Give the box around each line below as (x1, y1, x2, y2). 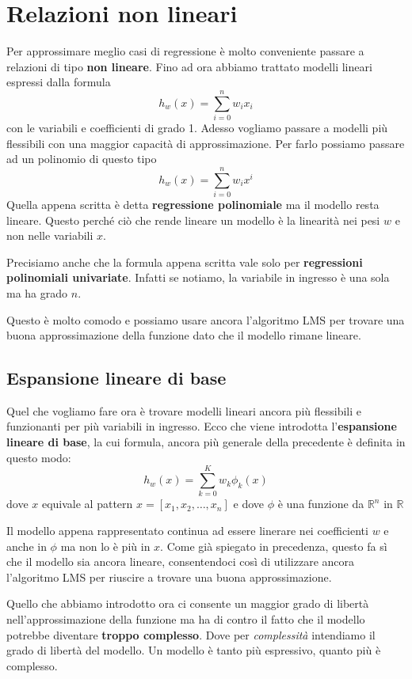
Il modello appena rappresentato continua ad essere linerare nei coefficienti (6, 522, 368, 538)
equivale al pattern (41, 495, 133, 512)
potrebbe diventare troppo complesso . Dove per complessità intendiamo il (6, 626, 376, 643)
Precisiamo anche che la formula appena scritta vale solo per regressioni (6, 253, 363, 270)
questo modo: (6, 449, 71, 465)
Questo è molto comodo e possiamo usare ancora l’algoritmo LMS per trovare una (6, 311, 405, 328)
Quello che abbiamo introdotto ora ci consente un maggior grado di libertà (6, 595, 369, 612)
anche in (6, 537, 47, 554)
